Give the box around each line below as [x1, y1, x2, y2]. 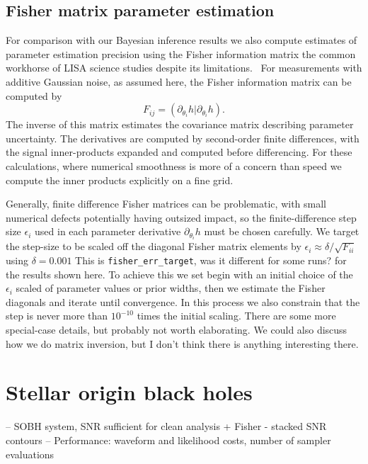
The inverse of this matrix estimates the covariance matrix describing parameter [6, 117, 354, 132]
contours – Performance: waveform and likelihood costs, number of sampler [6, 432, 331, 447]
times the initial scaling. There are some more [137, 308, 336, 323]
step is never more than [6, 308, 108, 323]
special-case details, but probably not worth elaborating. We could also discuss [6, 322, 347, 337]
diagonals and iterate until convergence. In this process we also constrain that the [6, 294, 360, 309]
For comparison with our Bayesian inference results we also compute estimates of [6, 33, 357, 47]
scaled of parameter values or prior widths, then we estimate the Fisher [16, 281, 326, 295]
